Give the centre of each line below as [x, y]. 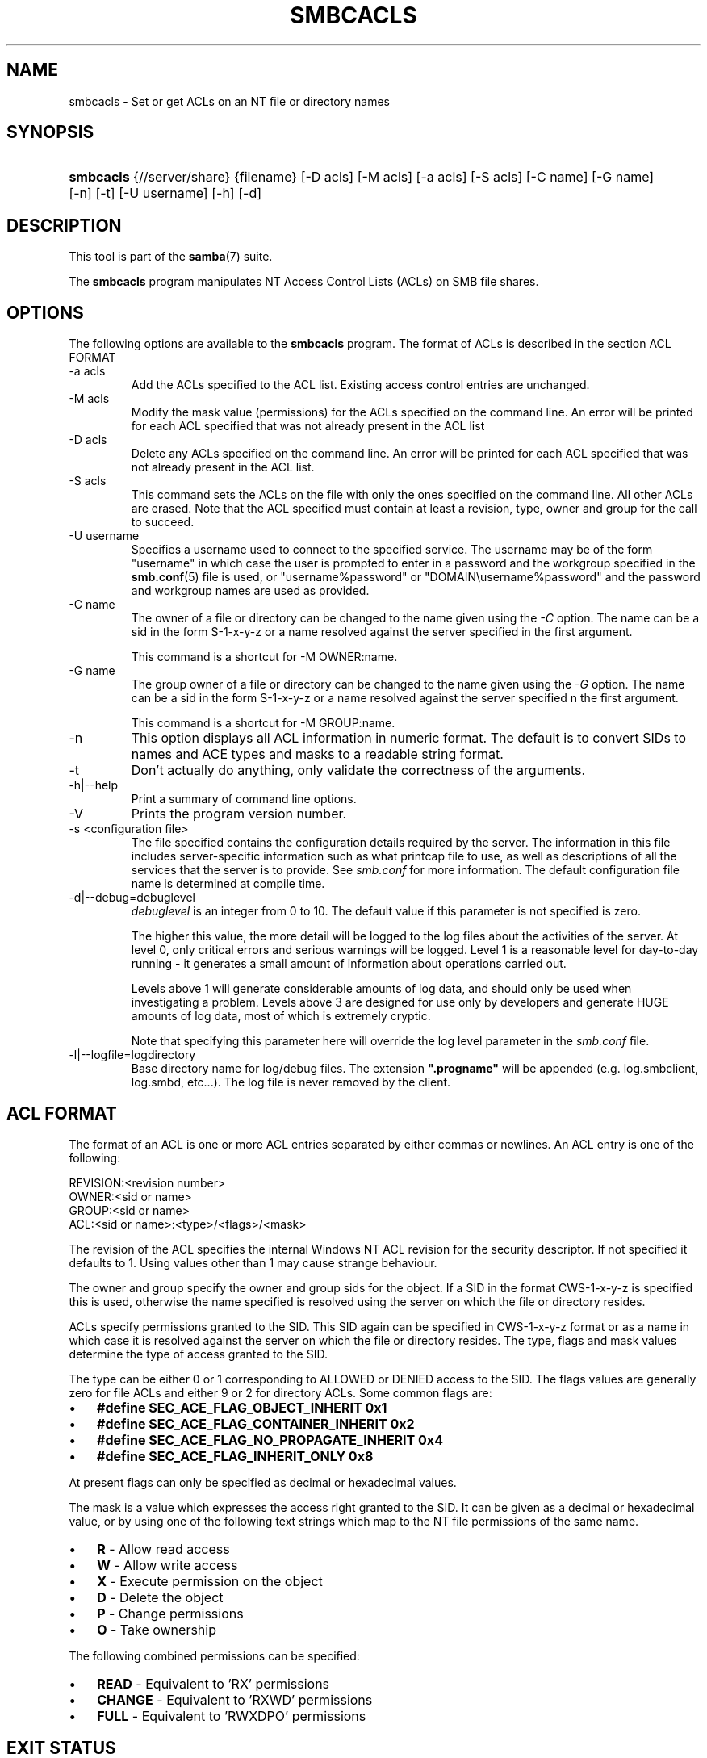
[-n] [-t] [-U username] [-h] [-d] [165, 193]
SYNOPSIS [50, 132]
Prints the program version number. [239, 814]
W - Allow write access [167, 1565]
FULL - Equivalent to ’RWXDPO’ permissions [232, 1716]
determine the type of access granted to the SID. [198, 1354]
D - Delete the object [160, 1597]
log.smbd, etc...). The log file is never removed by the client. [291, 1082]
